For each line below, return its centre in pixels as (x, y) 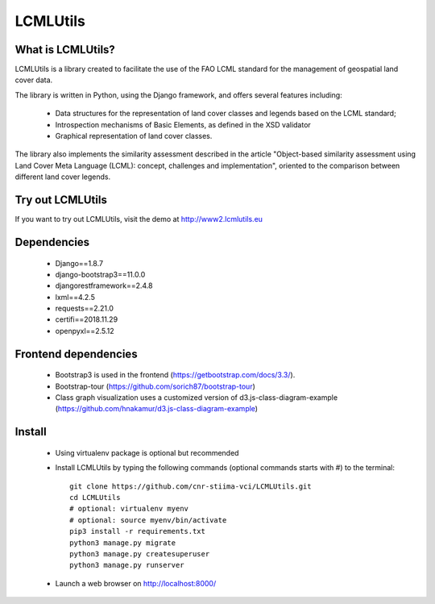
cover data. (34, 80)
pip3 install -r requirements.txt (137, 531)
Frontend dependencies (76, 354)
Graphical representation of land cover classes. (134, 136)
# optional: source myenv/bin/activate (148, 520)
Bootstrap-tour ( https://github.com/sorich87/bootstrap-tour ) (155, 386)
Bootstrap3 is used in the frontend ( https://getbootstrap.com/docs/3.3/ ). (175, 375)
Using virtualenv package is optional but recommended (147, 452)
